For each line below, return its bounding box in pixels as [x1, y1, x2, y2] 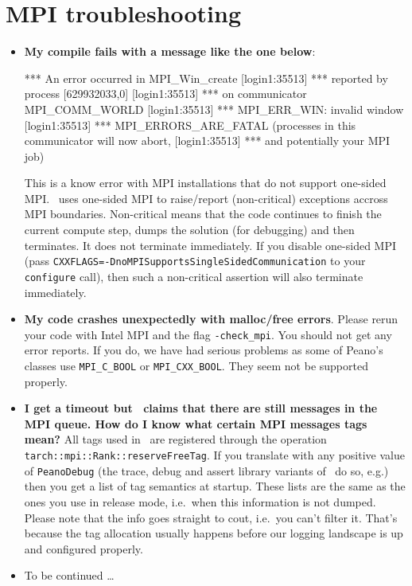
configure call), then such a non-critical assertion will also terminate [24, 268, 363, 284]
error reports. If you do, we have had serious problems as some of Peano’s [24, 342, 383, 358]
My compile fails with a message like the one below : [24, 43, 316, 60]
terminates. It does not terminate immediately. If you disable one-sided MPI [24, 236, 397, 253]
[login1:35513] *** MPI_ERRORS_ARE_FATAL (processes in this [24, 116, 356, 133]
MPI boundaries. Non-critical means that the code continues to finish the [24, 205, 382, 222]
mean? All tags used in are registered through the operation [24, 431, 327, 447]
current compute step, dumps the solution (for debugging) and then [24, 221, 355, 238]
